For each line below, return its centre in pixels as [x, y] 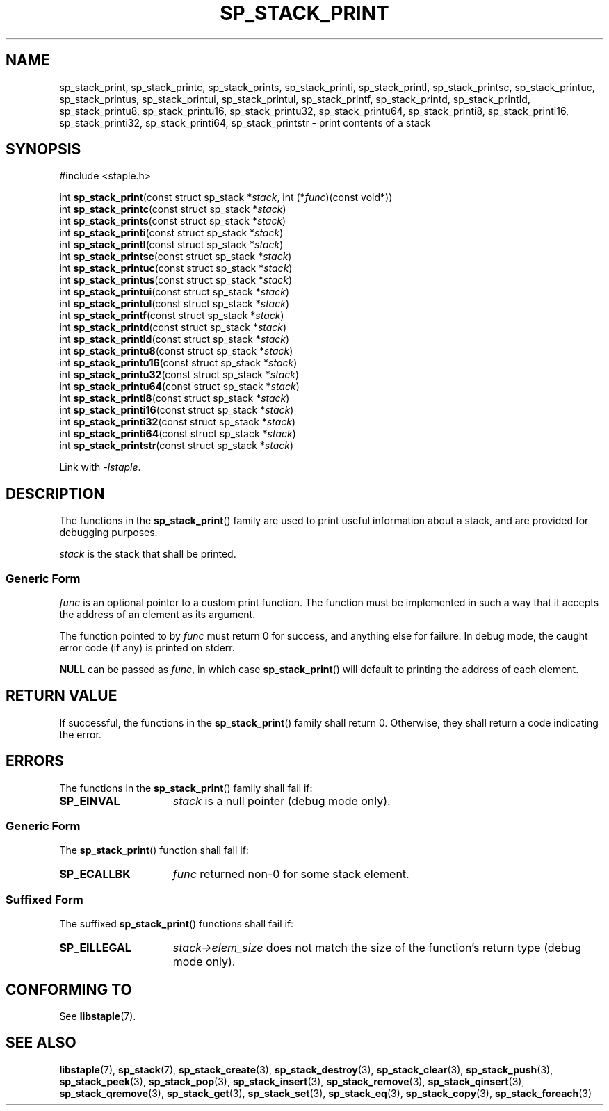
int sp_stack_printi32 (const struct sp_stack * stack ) [178, 422]
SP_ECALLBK [95, 874]
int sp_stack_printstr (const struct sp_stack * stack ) [177, 446]
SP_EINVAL [90, 801]
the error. [80, 734]
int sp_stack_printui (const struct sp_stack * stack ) [174, 292]
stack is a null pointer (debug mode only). [282, 801]
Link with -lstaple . [100, 467]
